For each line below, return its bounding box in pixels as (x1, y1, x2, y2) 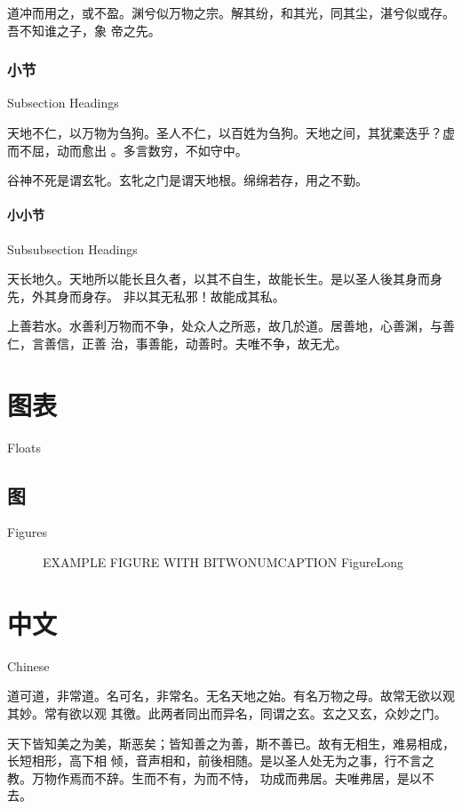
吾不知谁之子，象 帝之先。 (7, 20, 161, 39)
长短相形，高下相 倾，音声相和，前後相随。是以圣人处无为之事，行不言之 (7, 751, 434, 770)
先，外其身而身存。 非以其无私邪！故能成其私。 (7, 286, 285, 305)
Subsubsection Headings (7, 239, 138, 258)
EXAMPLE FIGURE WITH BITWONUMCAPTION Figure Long (43, 553, 403, 572)
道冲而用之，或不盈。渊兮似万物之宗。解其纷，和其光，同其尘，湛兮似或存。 (7, 4, 455, 21)
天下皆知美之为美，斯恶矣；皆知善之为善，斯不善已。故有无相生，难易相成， (7, 733, 455, 752)
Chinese (7, 656, 50, 675)
